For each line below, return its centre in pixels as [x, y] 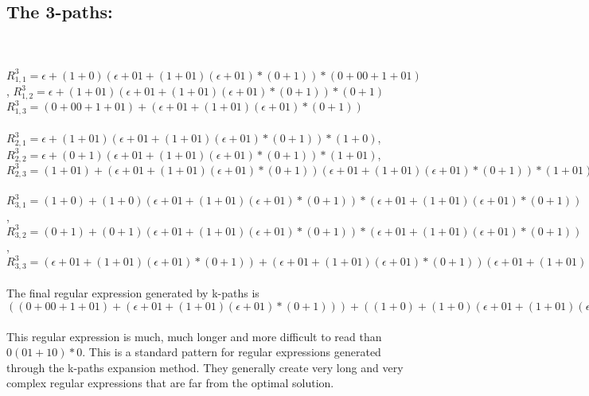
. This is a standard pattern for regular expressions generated [232, 352]
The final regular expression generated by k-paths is [133, 293]
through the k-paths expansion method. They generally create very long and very [205, 367]
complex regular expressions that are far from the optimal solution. [170, 383]
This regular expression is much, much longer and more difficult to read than [194, 336]
